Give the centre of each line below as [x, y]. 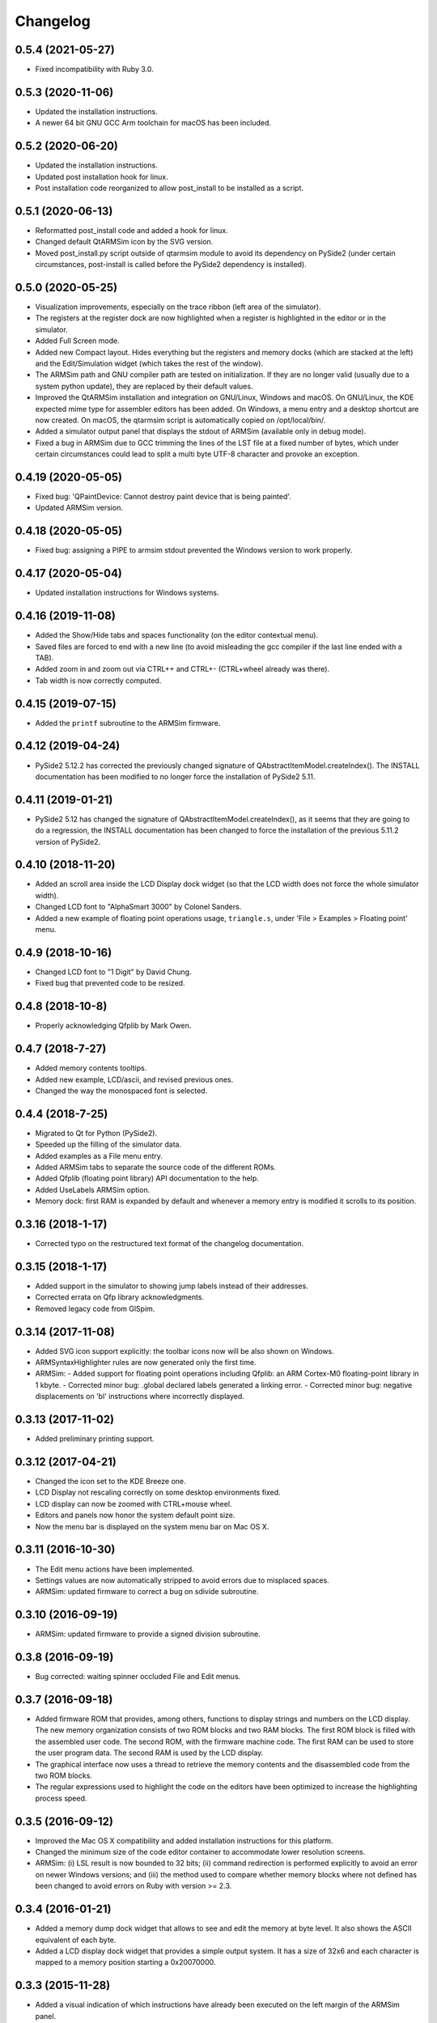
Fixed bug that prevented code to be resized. [110, 983]
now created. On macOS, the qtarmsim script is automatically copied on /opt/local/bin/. [180, 420]
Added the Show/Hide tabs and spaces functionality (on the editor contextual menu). [177, 635]
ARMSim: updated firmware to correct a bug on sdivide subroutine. [147, 1592]
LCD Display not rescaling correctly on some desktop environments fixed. [158, 1492]
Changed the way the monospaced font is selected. [121, 1090]
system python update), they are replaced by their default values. [144, 386]
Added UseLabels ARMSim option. [93, 1190]
